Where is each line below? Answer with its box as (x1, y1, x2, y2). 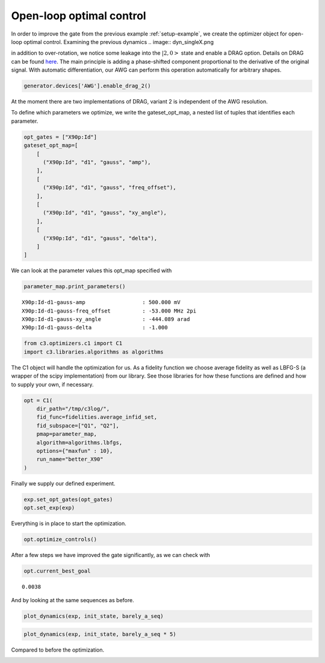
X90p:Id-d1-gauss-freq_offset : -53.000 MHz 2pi (22, 307, 197, 314)
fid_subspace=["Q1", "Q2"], (36, 422, 120, 429)
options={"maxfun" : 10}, (36, 447, 113, 454)
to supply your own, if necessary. (11, 381, 94, 388)
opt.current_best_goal (23, 567, 91, 574)
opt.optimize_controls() (23, 536, 97, 543)
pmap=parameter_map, (36, 431, 97, 438)
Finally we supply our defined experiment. (11, 479, 116, 487)
